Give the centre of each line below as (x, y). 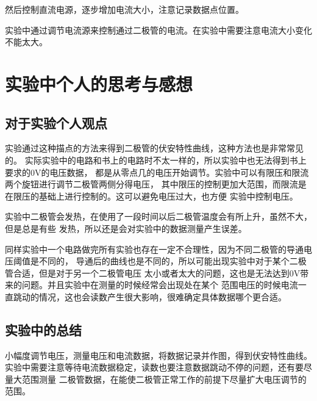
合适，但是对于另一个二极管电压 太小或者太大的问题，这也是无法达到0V (157, 273)
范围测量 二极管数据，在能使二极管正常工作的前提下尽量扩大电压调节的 (164, 379)
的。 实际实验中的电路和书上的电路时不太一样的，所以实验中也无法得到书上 (156, 160)
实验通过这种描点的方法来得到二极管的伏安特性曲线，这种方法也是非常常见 (154, 148)
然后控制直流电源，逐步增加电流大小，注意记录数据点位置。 (124, 9)
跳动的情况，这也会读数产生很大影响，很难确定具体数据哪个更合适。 (150, 296)
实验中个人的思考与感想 (99, 83)
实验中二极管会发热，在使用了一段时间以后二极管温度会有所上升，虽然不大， (158, 216)
